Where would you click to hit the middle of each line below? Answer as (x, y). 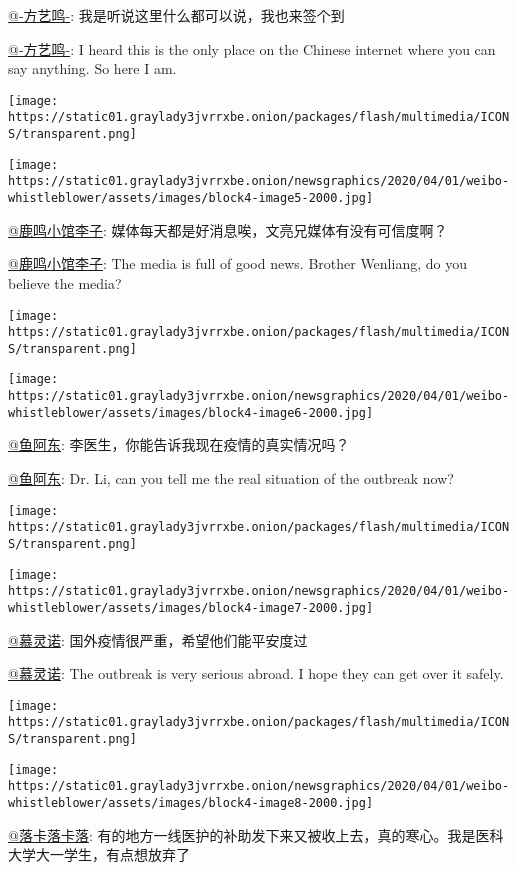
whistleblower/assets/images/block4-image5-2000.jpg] (191, 198)
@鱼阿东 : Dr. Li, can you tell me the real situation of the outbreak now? (231, 478)
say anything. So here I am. (92, 68)
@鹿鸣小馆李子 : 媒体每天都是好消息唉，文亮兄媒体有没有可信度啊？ (228, 229)
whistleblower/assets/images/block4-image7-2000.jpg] (191, 607)
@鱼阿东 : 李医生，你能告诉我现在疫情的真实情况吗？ (179, 444)
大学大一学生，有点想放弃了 (99, 854)
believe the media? (65, 282)
